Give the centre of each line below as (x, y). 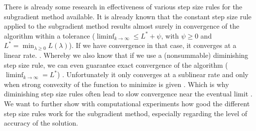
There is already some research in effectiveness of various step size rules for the (123, 6)
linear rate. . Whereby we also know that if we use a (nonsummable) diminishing (126, 55)
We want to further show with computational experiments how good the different (127, 103)
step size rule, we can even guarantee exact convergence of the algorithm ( (116, 65)
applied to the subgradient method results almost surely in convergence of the (122, 26)
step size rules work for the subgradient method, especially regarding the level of (126, 113)
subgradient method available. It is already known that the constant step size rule (128, 16)
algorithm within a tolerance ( (50, 35)
